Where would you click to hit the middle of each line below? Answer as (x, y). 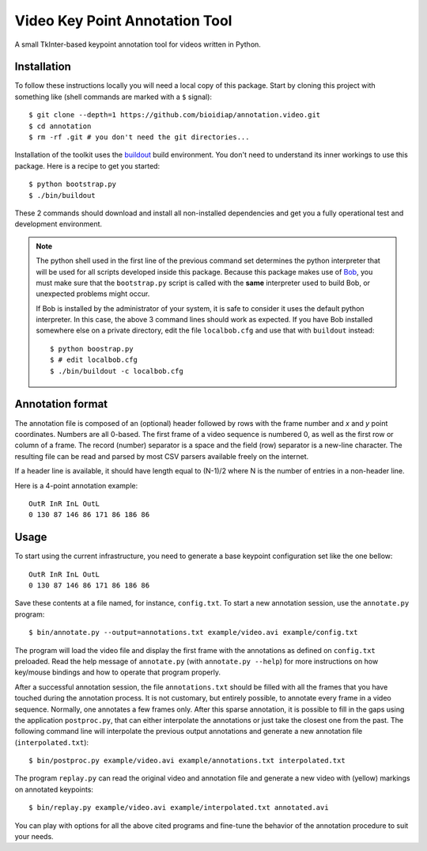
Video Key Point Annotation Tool (123, 21)
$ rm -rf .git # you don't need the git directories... (139, 137)
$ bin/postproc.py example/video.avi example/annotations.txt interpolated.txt (187, 761)
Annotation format (61, 404)
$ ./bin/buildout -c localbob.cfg (117, 371)
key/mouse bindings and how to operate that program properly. (118, 672)
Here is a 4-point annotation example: (76, 485)
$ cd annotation (60, 126)
